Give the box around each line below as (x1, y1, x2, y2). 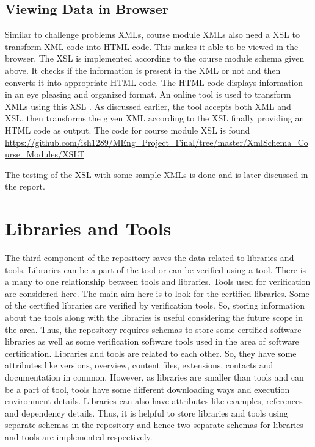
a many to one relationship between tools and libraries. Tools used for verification (5, 275, 311, 288)
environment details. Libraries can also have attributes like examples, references (5, 395, 303, 407)
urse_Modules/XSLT (5, 148, 84, 160)
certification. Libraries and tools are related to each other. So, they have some (5, 346, 297, 359)
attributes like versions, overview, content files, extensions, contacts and (5, 359, 273, 371)
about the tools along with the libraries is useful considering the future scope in (5, 311, 303, 324)
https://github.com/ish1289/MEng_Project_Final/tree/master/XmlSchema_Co (5, 135, 308, 148)
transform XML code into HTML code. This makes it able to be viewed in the (5, 40, 299, 52)
